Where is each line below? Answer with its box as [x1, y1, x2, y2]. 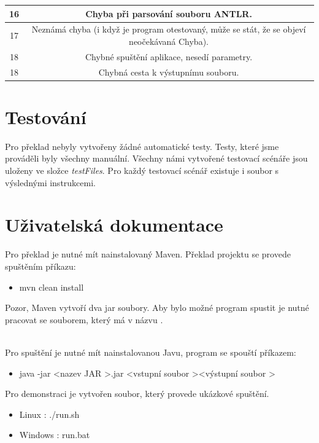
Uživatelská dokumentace [5, 212, 223, 237]
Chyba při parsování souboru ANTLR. [85, 7, 252, 20]
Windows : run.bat [19, 428, 90, 441]
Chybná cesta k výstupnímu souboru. [98, 65, 239, 78]
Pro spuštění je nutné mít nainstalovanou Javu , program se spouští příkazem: [5, 345, 296, 358]
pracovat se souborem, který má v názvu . [5, 313, 163, 326]
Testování [5, 104, 86, 129]
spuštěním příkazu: [5, 259, 76, 272]
